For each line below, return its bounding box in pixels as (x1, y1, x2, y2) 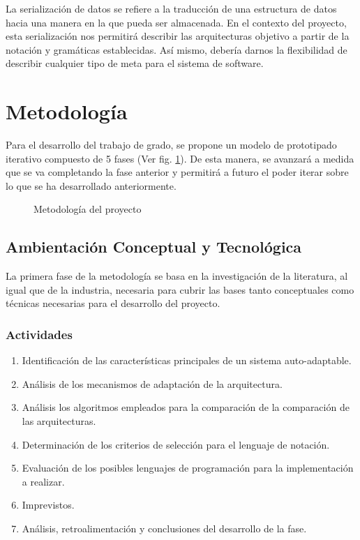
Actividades (6, 325, 73, 343)
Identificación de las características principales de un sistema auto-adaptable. (22, 353, 352, 368)
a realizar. (22, 474, 65, 488)
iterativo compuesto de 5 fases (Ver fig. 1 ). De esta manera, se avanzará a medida (6, 151, 354, 165)
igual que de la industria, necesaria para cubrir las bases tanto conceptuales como (6, 282, 354, 297)
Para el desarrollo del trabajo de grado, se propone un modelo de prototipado (6, 137, 337, 152)
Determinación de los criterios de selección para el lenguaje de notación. (22, 437, 330, 451)
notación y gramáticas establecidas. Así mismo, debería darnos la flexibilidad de (6, 42, 347, 57)
